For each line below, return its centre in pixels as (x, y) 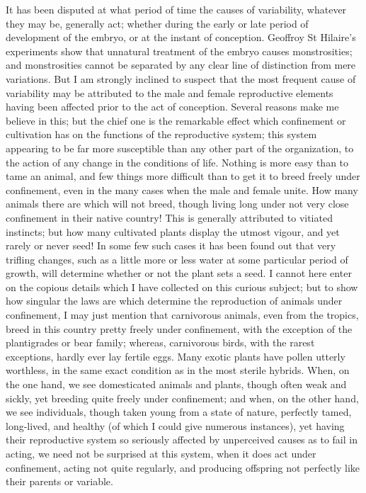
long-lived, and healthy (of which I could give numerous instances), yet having (175, 425)
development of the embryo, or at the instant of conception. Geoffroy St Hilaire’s (181, 37)
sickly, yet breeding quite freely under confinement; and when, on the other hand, (182, 398)
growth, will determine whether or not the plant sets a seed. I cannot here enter (179, 273)
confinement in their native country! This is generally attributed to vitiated (169, 217)
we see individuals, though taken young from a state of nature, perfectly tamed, (179, 412)
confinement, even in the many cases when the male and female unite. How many (182, 189)
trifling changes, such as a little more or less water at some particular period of (177, 259)
